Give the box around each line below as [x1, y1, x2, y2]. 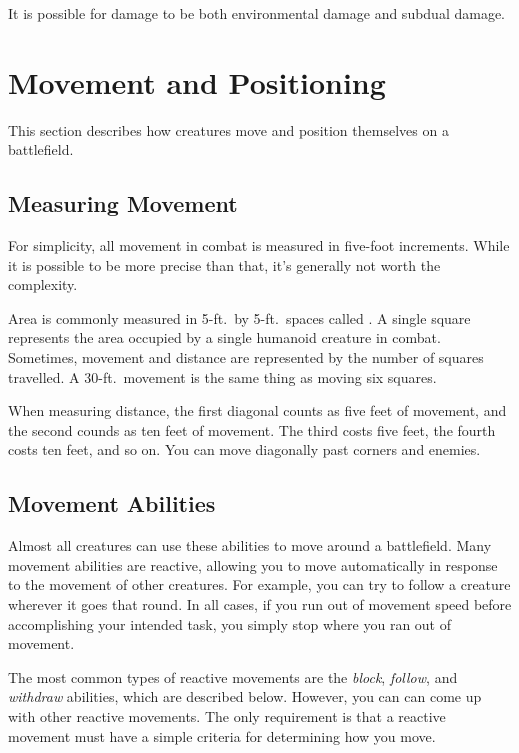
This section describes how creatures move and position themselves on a [8, 119, 449, 140]
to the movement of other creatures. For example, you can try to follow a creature [8, 574, 511, 595]
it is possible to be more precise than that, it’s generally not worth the [8, 254, 441, 275]
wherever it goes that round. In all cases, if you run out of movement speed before [8, 594, 512, 615]
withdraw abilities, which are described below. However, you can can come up [8, 686, 482, 707]
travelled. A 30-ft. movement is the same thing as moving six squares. [8, 366, 437, 387]
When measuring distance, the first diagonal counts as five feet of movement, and [8, 400, 507, 421]
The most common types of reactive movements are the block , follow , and [8, 666, 458, 687]
